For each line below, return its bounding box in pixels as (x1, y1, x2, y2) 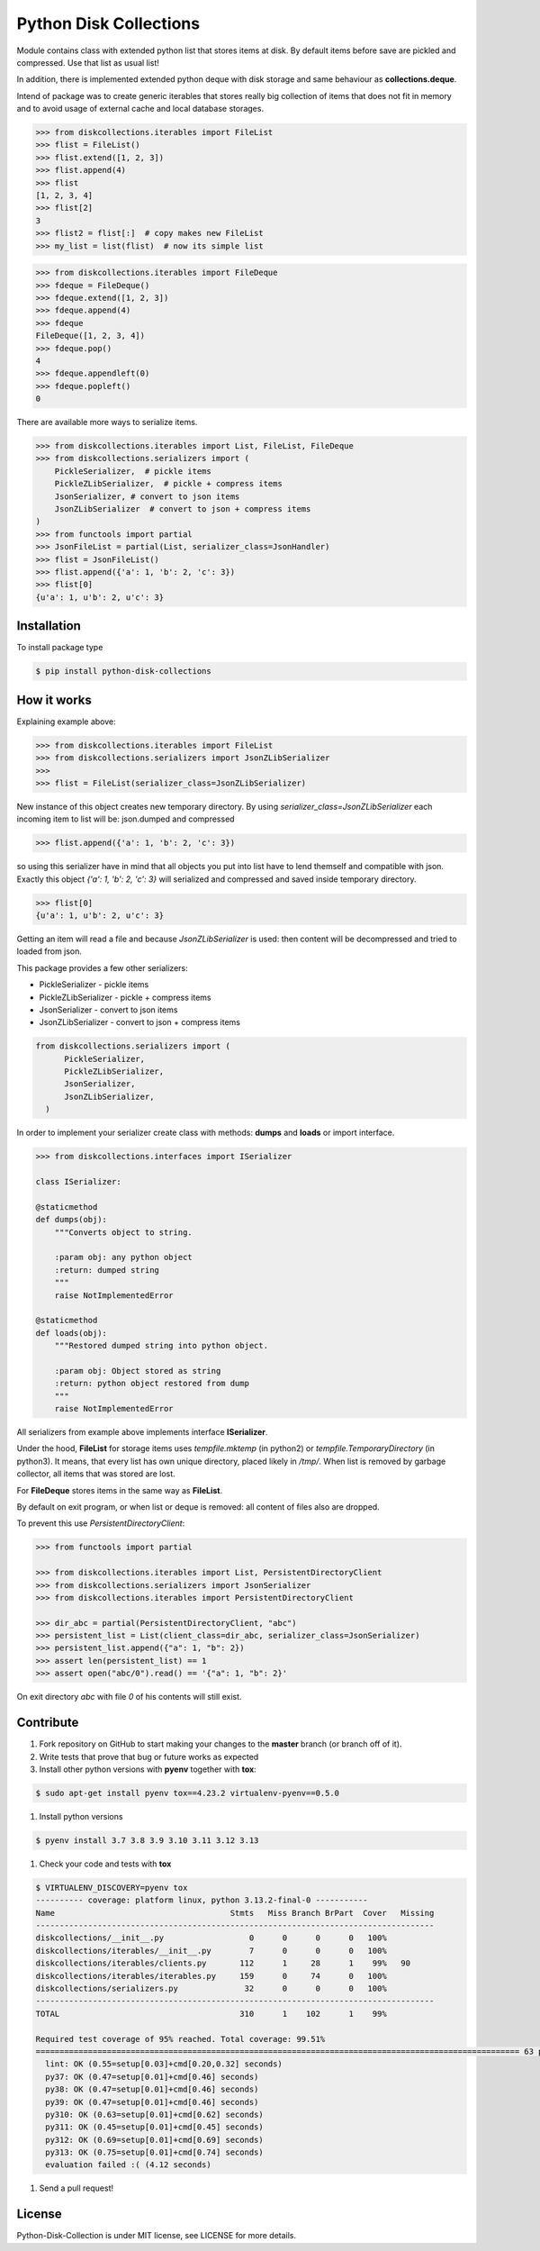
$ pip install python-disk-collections (35, 667, 211, 676)
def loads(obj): (35, 1328, 108, 1338)
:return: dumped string (54, 1265, 159, 1275)
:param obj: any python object (54, 1252, 193, 1263)
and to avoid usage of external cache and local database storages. (16, 104, 265, 114)
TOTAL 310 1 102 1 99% (35, 2009, 387, 2019)
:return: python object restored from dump (54, 1378, 249, 1389)
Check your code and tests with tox (39, 1858, 172, 1869)
